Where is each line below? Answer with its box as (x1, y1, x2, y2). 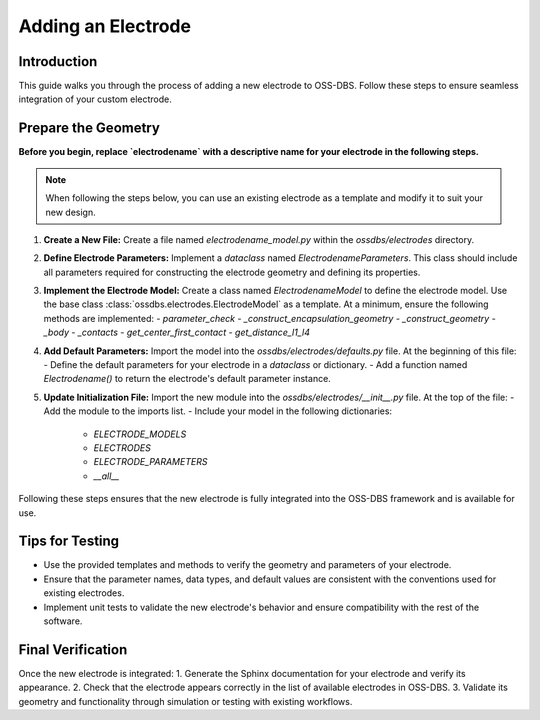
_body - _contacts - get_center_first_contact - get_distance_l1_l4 (43, 326, 310, 339)
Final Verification (18, 641, 128, 658)
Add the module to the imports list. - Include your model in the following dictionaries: (43, 405, 393, 417)
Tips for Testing (18, 533, 120, 550)
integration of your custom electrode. (18, 93, 172, 105)
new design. (45, 206, 96, 218)
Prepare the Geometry (18, 120, 160, 137)
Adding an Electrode (18, 15, 192, 37)
